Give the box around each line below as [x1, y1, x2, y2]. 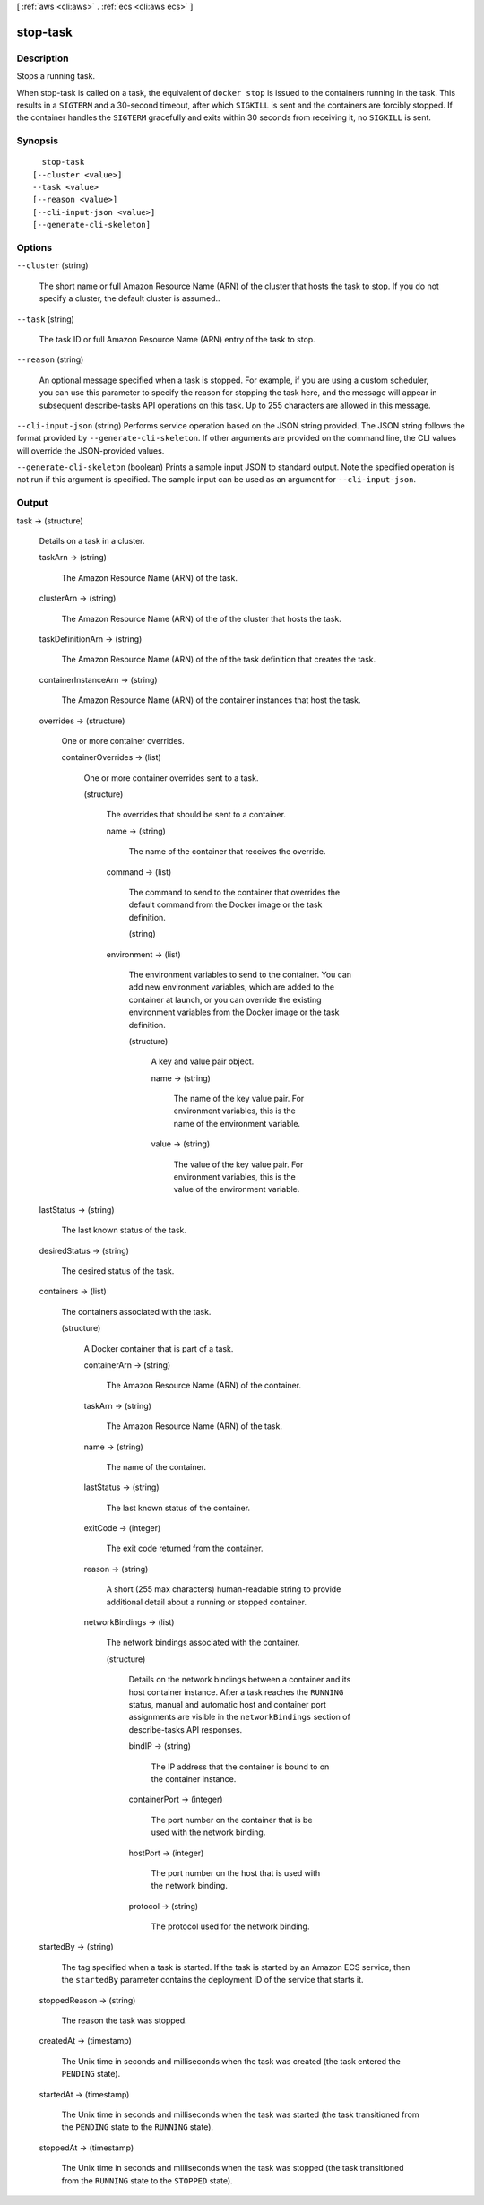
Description [16, 52, 69, 65]
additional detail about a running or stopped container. [106, 1596, 307, 1607]
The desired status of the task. [61, 1266, 175, 1276]
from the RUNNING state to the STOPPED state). [61, 2175, 233, 2186]
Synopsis [16, 134, 58, 147]
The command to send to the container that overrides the [128, 887, 341, 898]
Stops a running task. [16, 71, 96, 82]
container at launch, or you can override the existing [128, 994, 322, 1005]
